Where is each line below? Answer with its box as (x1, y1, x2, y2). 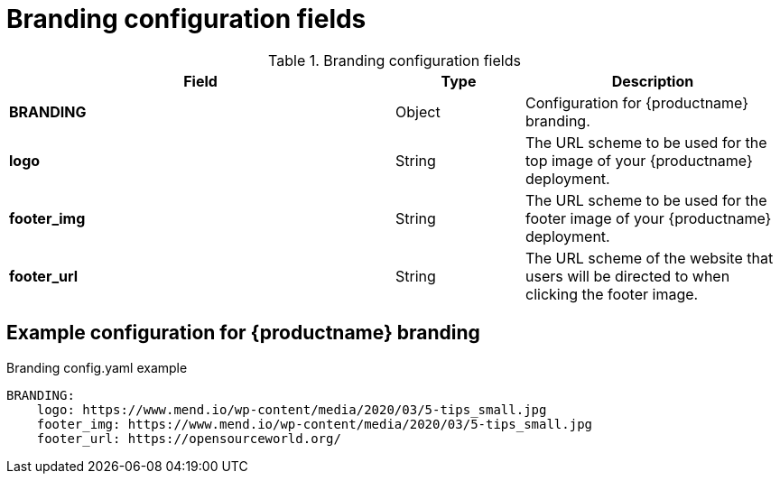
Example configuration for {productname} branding (6, 321, 480, 345)
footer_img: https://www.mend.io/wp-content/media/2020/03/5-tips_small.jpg (36, 416, 593, 431)
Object (395, 102, 441, 121)
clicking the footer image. (525, 284, 699, 303)
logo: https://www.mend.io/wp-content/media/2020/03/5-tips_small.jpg (36, 402, 547, 417)
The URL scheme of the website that (525, 248, 774, 267)
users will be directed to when (525, 266, 730, 285)
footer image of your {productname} (525, 208, 772, 227)
